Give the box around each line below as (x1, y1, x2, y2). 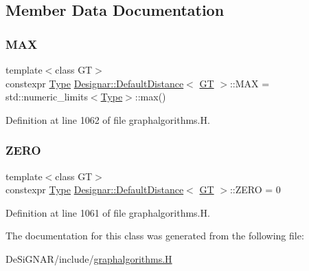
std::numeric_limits (5, 89, 88, 104)
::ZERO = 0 (229, 182, 281, 197)
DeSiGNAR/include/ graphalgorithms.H (5, 251, 172, 265)
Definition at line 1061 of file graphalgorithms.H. (5, 205, 210, 219)
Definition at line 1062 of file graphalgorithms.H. (5, 112, 210, 127)
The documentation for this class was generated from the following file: (5, 228, 304, 243)
